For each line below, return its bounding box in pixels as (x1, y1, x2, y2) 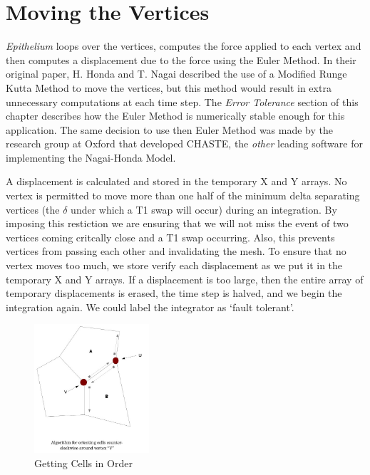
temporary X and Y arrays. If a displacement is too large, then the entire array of (6, 271, 364, 286)
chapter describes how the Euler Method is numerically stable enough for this (6, 108, 345, 123)
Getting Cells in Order (34, 455, 133, 470)
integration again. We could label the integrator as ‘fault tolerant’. (6, 299, 294, 314)
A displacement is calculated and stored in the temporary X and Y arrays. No (6, 174, 347, 189)
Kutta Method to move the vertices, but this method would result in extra (6, 80, 332, 95)
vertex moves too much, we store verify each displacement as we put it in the (6, 258, 343, 273)
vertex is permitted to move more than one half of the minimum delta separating (6, 188, 360, 203)
